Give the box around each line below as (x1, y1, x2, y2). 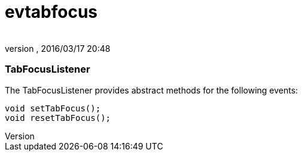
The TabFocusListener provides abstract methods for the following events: (5, 85, 298, 95)
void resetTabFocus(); (5, 113, 111, 123)
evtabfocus (5, 2, 98, 22)
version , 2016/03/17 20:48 (5, 43, 111, 54)
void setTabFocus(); (5, 103, 101, 113)
